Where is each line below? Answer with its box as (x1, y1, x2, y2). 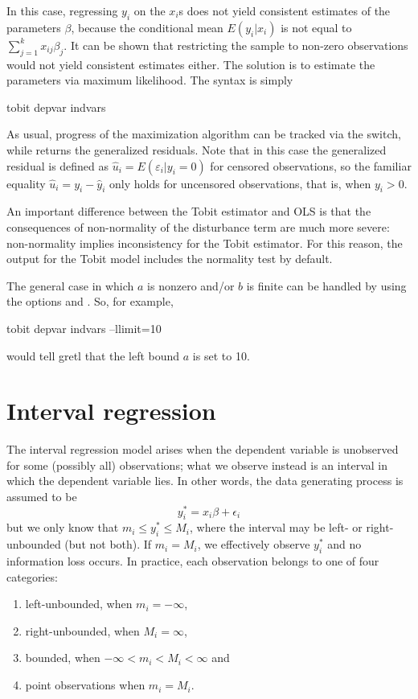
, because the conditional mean (71, 19, 223, 35)
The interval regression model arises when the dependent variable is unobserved (6, 441, 399, 458)
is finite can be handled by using (246, 277, 407, 294)
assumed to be (6, 488, 77, 505)
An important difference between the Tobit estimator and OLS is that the (6, 203, 371, 220)
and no (327, 536, 362, 553)
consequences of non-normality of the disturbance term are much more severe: (6, 218, 390, 235)
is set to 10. (192, 347, 250, 364)
